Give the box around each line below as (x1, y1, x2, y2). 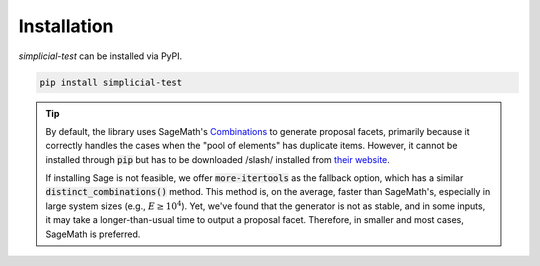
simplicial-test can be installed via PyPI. (18, 50, 183, 62)
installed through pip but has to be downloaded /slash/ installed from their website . (45, 153, 390, 165)
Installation (18, 15, 114, 37)
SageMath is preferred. (45, 228, 141, 240)
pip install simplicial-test (39, 76, 183, 88)
